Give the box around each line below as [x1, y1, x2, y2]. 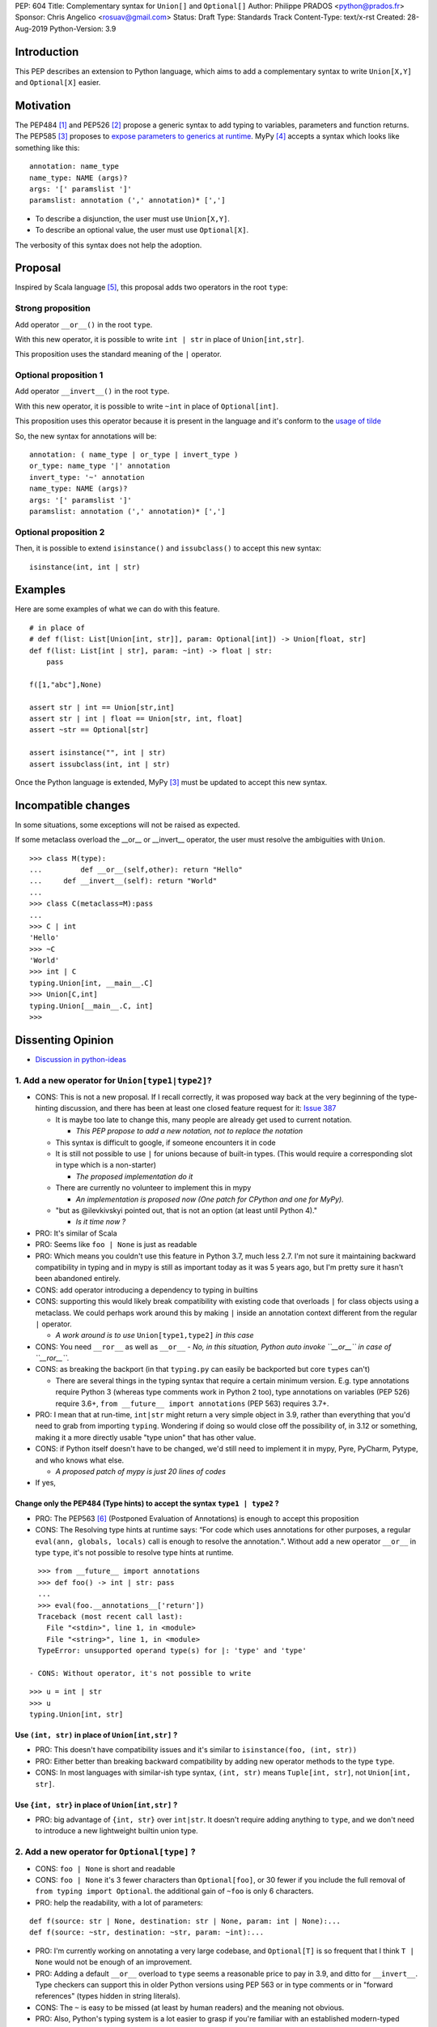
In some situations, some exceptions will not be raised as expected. [15, 820, 240, 829]
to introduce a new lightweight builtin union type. [35, 1826, 198, 1836]
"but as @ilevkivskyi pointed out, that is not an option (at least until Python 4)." [55, 1206, 317, 1215]
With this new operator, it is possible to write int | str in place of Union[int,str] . [15, 334, 304, 344]
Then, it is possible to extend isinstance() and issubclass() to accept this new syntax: [15, 543, 322, 553]
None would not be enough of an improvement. [35, 1957, 193, 1967]
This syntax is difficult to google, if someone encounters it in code [55, 1138, 276, 1147]
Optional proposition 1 [15, 370, 104, 381]
